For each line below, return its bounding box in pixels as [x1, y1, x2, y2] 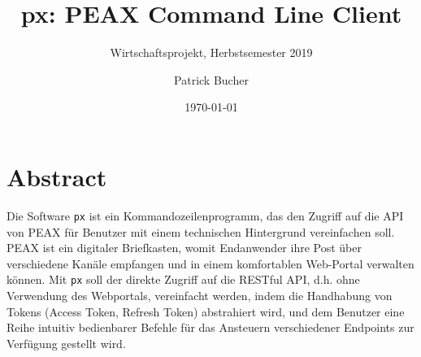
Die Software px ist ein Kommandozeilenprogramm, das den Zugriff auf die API [7, 207, 404, 224]
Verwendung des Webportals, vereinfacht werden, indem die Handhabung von [7, 286, 393, 303]
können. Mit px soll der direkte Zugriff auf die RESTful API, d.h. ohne [7, 271, 360, 288]
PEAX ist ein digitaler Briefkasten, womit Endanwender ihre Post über [7, 239, 362, 256]
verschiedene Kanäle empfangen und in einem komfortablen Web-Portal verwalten [7, 255, 414, 272]
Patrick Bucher [174, 71, 249, 88]
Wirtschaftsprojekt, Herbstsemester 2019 [110, 44, 313, 61]
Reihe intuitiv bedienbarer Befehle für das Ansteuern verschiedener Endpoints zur [7, 319, 414, 336]
